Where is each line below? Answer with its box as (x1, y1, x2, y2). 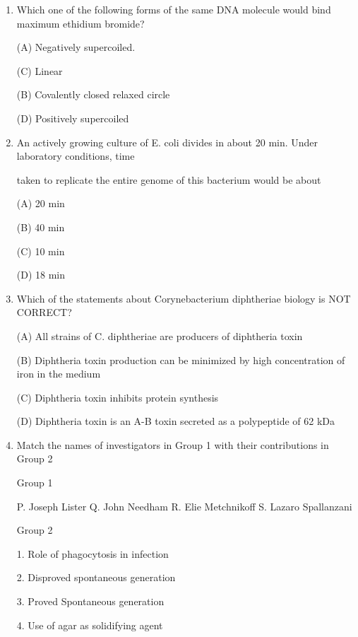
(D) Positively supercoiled (16, 110, 129, 125)
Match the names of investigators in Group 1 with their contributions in (16, 437, 329, 452)
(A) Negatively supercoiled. (16, 40, 136, 54)
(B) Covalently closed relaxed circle (16, 87, 170, 102)
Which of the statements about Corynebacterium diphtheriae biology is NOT (16, 291, 351, 305)
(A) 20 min (16, 196, 65, 211)
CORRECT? (16, 305, 72, 320)
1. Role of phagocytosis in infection (16, 546, 169, 561)
